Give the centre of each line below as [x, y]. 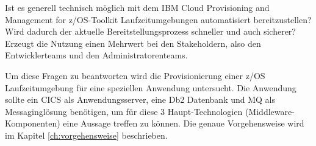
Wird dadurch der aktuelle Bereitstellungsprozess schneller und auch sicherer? [150, 31]
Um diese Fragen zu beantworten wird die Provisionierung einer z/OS [135, 75]
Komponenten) [33, 123]
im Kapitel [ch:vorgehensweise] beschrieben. [86, 135]
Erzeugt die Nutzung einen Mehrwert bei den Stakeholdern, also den [133, 43]
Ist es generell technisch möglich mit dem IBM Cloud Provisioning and [137, 7]
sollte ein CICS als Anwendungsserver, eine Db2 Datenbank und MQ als [140, 99]
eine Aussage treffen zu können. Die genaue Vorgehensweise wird [184, 123]
